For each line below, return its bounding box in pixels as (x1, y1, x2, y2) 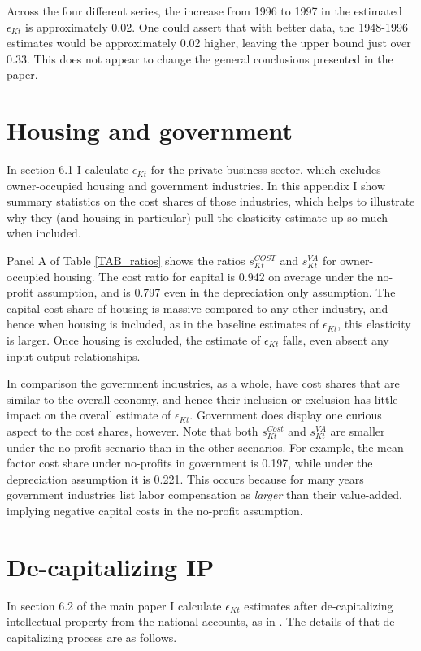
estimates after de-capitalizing (244, 597, 393, 614)
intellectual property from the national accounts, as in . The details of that (7, 613, 380, 630)
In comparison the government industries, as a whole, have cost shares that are (7, 375, 400, 392)
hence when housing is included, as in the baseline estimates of (7, 315, 319, 332)
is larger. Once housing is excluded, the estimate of (7, 332, 261, 349)
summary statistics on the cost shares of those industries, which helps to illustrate (7, 193, 415, 210)
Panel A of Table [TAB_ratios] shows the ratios (7, 252, 245, 269)
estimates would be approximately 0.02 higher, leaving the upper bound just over (7, 34, 411, 51)
